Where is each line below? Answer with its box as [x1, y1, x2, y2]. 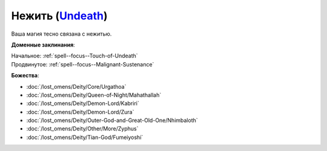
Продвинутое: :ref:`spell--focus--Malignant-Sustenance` [11, 60, 154, 68]
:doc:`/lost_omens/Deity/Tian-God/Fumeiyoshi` [26, 133, 144, 141]
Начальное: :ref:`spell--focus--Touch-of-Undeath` [11, 52, 139, 60]
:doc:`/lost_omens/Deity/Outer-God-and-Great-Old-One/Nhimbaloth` [26, 117, 198, 124]
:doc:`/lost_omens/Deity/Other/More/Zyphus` [26, 125, 139, 132]
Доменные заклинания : [11, 41, 75, 48]
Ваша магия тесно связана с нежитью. [11, 30, 112, 37]
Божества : [11, 72, 39, 79]
